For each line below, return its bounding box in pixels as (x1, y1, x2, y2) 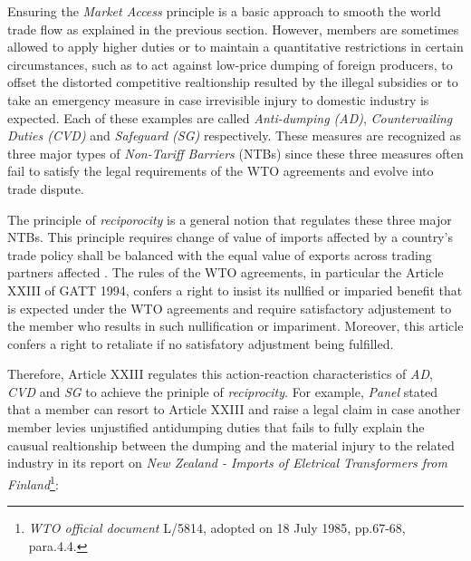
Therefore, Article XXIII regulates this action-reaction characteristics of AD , (7, 364, 433, 383)
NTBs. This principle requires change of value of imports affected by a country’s (7, 227, 453, 247)
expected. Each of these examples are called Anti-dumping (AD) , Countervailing (7, 108, 453, 127)
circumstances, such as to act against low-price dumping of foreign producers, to (7, 54, 453, 73)
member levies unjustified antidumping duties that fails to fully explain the (7, 418, 425, 437)
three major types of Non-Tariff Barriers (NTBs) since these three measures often (7, 143, 464, 162)
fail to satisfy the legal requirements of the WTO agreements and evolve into (7, 161, 434, 180)
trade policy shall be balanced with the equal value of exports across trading (7, 245, 432, 264)
